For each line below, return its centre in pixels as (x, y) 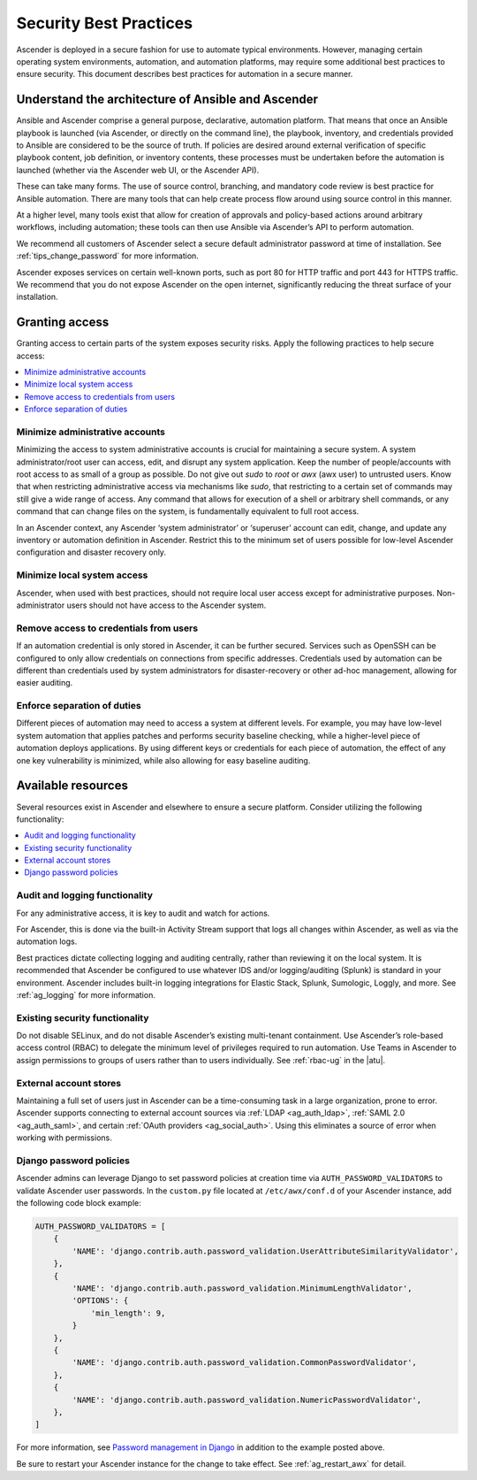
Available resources (72, 786)
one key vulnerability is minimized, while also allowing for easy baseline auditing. (163, 760)
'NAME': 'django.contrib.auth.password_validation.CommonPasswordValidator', (244, 1363)
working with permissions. (64, 1138)
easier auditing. (45, 683)
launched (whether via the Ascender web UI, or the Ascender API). (138, 170)
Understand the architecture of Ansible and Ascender (167, 100)
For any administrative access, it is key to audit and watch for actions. (143, 913)
